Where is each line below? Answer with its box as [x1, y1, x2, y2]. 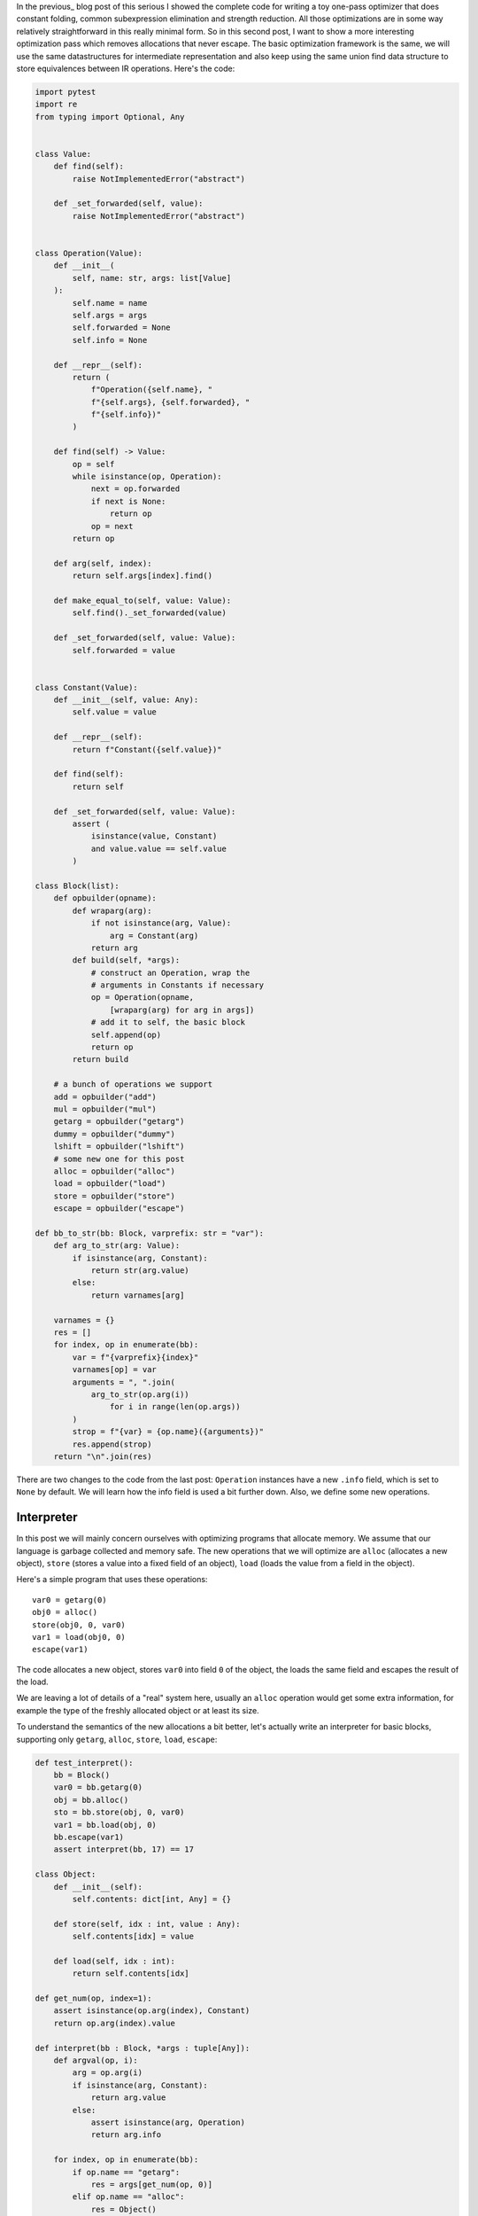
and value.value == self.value [90, 843, 227, 854]
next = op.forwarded [90, 484, 181, 494]
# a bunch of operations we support [53, 1080, 212, 1089]
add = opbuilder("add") [53, 1091, 157, 1102]
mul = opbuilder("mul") [53, 1104, 157, 1114]
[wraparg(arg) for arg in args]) [109, 1004, 255, 1015]
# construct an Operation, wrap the [90, 967, 251, 978]
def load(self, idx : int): [53, 1955, 176, 1966]
